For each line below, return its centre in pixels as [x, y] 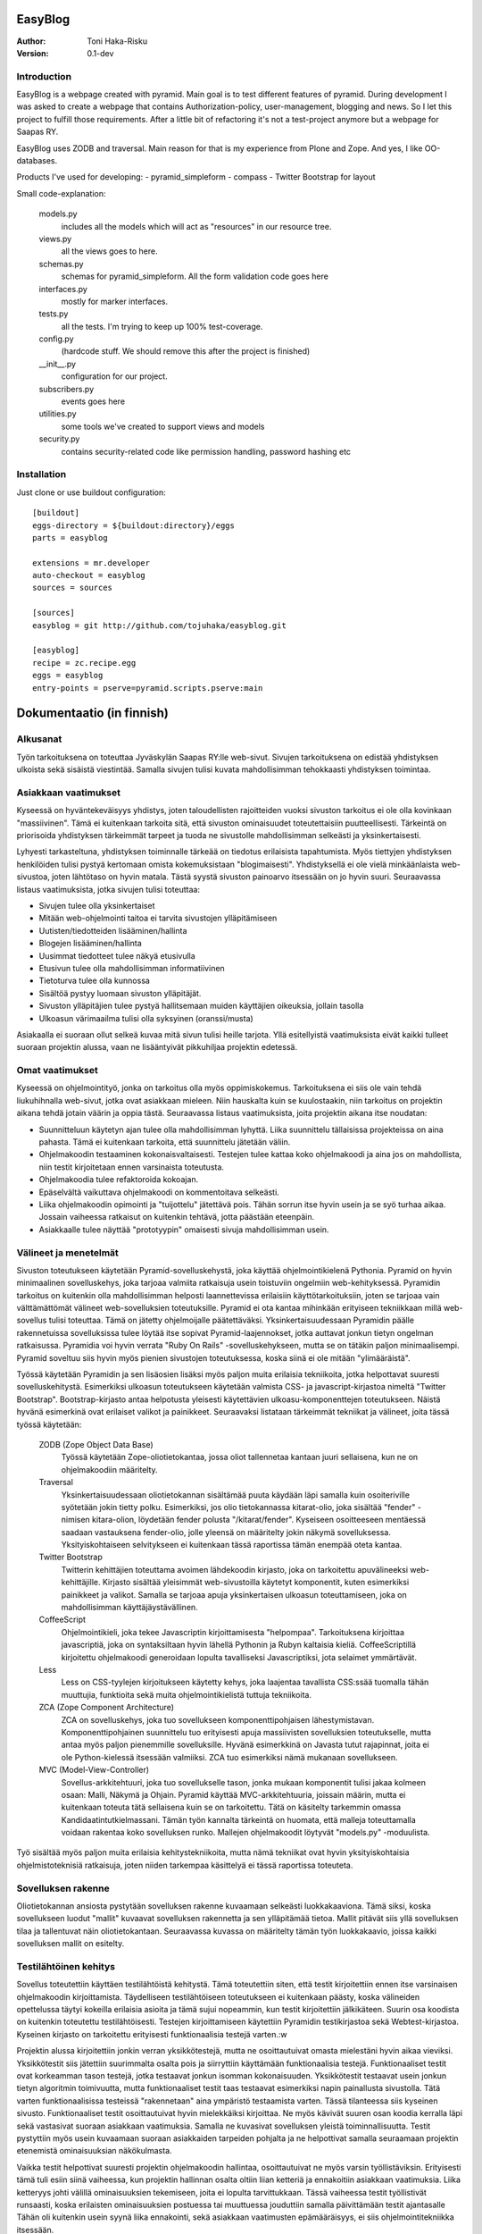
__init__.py [57, 364]
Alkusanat [39, 739]
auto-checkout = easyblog [89, 575]
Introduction [44, 76]
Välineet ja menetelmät [68, 1253]
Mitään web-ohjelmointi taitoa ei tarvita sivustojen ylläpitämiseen [158, 918]
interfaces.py [63, 289]
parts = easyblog [70, 538]
